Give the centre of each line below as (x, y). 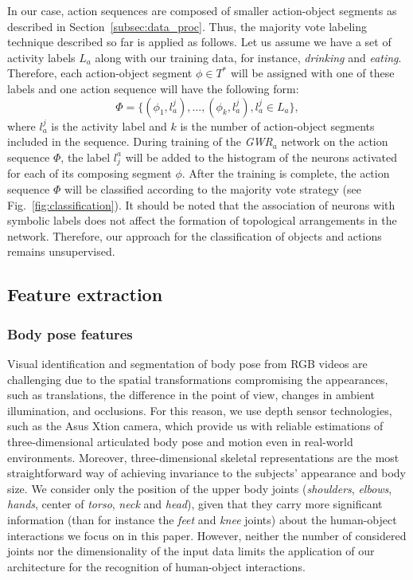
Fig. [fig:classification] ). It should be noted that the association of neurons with (201, 204)
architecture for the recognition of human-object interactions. (156, 566)
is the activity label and (109, 125)
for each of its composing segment (90, 173)
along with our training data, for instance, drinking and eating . (248, 57)
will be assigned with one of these (312, 73)
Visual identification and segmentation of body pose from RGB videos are (187, 364)
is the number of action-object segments (277, 125)
